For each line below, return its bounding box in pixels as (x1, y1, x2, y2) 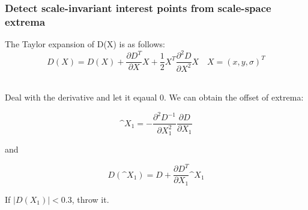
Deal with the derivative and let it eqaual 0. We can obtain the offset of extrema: (5, 91, 304, 104)
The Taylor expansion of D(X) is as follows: (5, 38, 165, 50)
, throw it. (71, 193, 109, 205)
